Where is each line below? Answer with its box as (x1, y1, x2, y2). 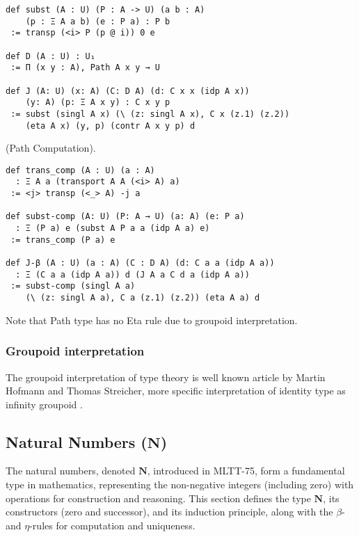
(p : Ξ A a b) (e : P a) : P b (25, 16, 170, 26)
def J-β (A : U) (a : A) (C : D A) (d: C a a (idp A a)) (6, 258, 275, 268)
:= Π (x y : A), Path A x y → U (10, 63, 160, 73)
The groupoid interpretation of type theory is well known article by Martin (6, 369, 326, 384)
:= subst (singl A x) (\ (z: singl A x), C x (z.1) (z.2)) (10, 109, 290, 119)
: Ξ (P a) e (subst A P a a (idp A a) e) (15, 223, 210, 234)
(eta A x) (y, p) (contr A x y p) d (25, 120, 196, 131)
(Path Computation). (6, 141, 96, 155)
